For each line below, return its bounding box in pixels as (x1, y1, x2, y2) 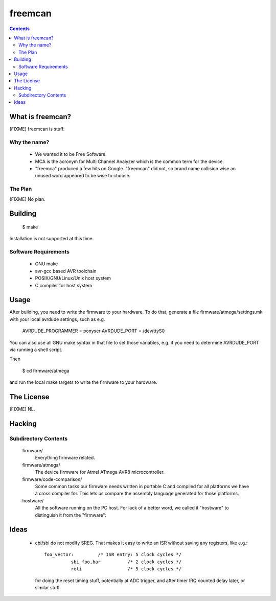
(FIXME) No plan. (9, 196, 45, 202)
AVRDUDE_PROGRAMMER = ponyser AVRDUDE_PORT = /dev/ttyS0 (22, 328, 165, 334)
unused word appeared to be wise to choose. (35, 173, 131, 179)
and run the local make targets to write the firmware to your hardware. (9, 379, 157, 385)
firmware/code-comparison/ (22, 476, 82, 482)
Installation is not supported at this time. (9, 236, 94, 242)
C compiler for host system (35, 282, 93, 288)
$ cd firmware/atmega (22, 367, 70, 374)
